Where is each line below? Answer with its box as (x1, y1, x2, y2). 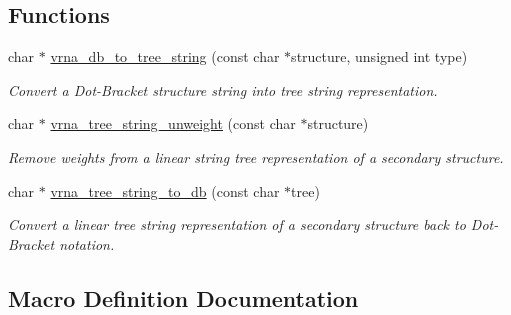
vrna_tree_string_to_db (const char (50, 180, 280, 201)
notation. (59, 233, 115, 254)
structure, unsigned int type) (291, 46, 468, 67)
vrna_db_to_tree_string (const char (50, 46, 280, 67)
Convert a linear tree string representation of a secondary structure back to (8, 214, 466, 235)
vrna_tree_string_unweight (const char (50, 113, 296, 134)
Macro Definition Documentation (8, 282, 359, 313)
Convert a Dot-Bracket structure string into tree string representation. (8, 79, 438, 100)
